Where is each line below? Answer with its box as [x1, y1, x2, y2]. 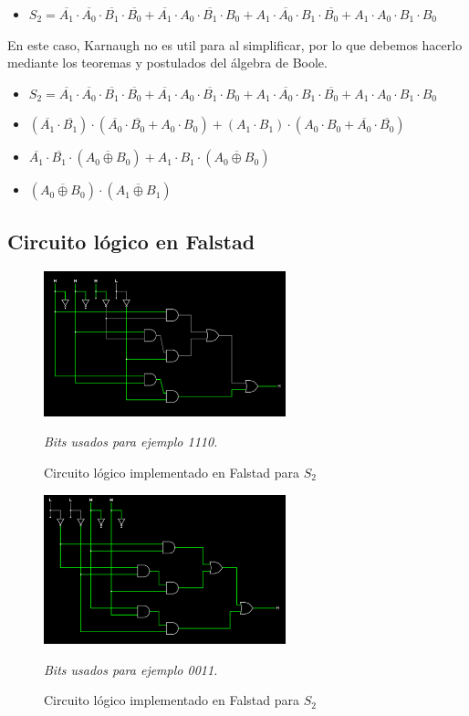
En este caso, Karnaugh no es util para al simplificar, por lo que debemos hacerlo [7, 35, 463, 54]
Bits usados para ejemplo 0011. [44, 659, 218, 679]
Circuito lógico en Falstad [7, 226, 255, 255]
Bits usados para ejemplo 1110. [44, 432, 218, 451]
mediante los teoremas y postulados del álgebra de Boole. [7, 53, 328, 72]
